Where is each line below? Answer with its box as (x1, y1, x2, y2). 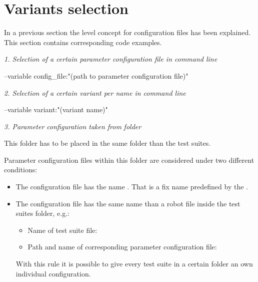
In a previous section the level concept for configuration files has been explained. (4, 27, 251, 38)
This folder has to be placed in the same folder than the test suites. (4, 138, 211, 148)
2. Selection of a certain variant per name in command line (4, 87, 186, 98)
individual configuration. (15, 268, 91, 278)
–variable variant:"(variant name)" (4, 104, 108, 115)
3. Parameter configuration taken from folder (4, 121, 141, 131)
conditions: (4, 164, 37, 175)
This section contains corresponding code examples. (4, 37, 162, 47)
